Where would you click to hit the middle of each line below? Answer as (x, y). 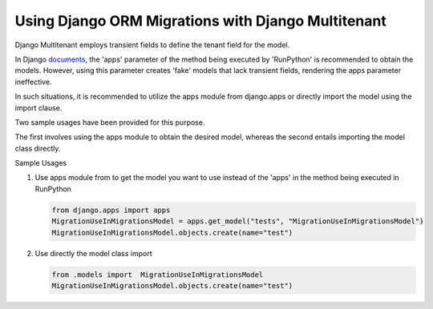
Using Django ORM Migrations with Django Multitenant (200, 21)
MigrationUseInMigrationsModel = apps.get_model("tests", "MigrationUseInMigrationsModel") (238, 221)
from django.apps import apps (111, 210)
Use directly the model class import (93, 253)
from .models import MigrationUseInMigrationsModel (158, 275)
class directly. (38, 148)
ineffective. (33, 82)
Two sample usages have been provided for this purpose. (110, 122)
